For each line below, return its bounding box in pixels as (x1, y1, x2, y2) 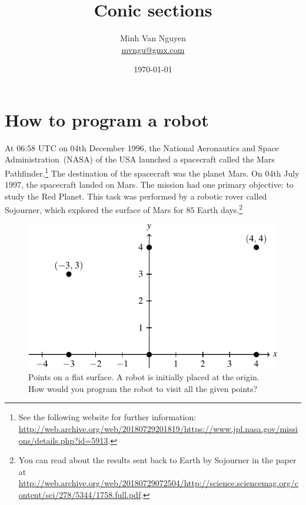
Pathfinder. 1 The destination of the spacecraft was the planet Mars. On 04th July (5, 165, 300, 179)
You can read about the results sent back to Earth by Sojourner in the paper (18, 454, 297, 466)
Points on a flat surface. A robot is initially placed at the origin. (28, 371, 260, 383)
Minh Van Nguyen (119, 32, 187, 44)
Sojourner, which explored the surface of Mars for (5, 204, 184, 216)
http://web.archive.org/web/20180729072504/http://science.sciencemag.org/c (18, 477, 298, 489)
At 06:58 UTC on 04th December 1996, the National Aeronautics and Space (5, 141, 279, 154)
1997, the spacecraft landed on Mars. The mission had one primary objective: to (5, 178, 294, 191)
